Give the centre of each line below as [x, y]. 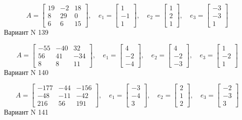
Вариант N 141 [26, 112]
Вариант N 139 [26, 32]
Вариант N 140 [26, 72]
